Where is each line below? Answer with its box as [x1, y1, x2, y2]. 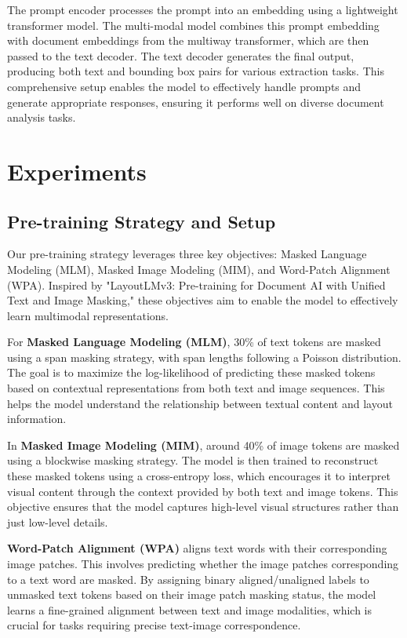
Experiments [7, 155, 147, 187]
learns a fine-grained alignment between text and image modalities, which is [7, 601, 372, 618]
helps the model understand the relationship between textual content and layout [7, 395, 393, 411]
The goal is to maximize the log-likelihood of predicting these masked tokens [7, 364, 376, 381]
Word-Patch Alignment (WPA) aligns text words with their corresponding [7, 540, 387, 556]
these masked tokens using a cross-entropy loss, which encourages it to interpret [7, 468, 391, 484]
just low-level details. [7, 513, 108, 530]
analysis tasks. [7, 109, 76, 126]
